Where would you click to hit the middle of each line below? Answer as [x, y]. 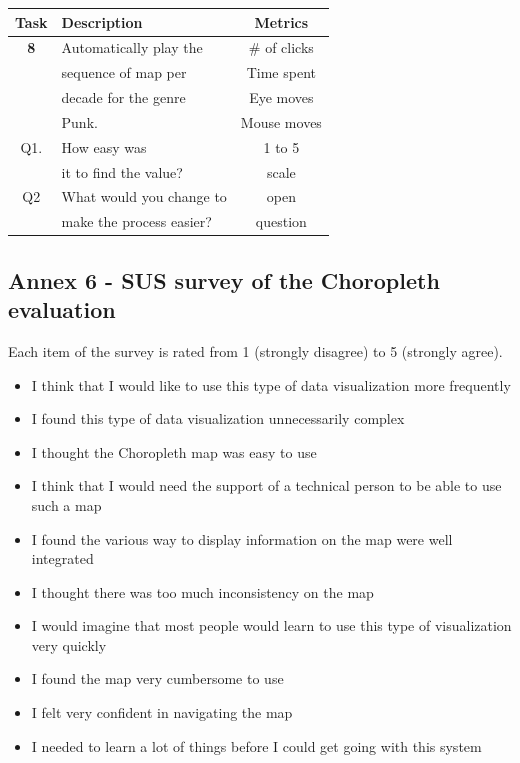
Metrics [281, 21]
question [281, 221]
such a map [66, 504]
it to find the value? [122, 171]
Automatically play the [132, 47]
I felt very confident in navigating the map [162, 712]
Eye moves [281, 97]
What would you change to [144, 196]
